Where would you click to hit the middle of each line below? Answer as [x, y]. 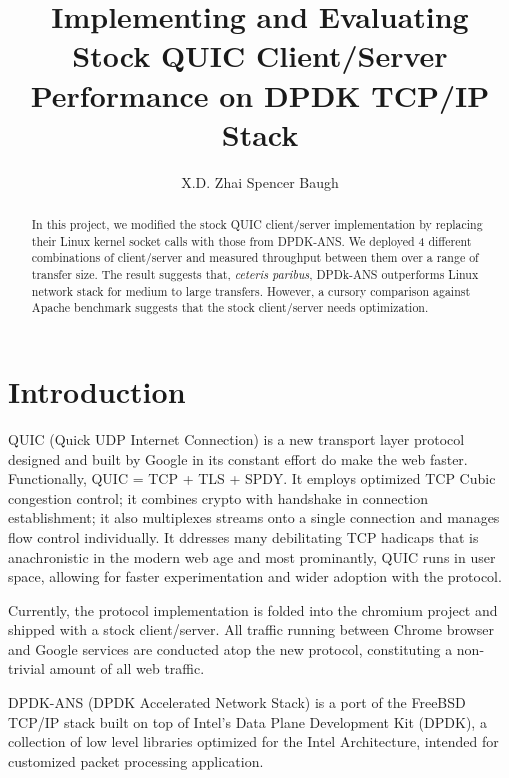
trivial [27, 668]
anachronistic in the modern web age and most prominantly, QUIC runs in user [252, 556]
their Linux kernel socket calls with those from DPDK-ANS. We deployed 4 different [251, 240]
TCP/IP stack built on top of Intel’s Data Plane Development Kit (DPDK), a [247, 721]
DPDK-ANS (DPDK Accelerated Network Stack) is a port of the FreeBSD [237, 702]
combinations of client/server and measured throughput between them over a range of [255, 257]
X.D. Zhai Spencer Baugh [260, 181]
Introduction [97, 391]
